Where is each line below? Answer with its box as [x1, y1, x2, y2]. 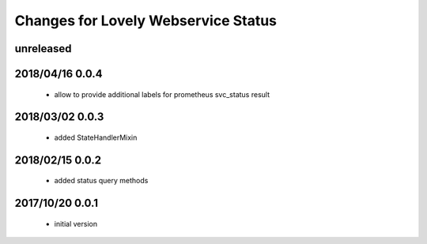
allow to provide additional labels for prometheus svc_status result [54, 89, 270, 99]
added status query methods [54, 176, 149, 186]
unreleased [14, 42, 72, 55]
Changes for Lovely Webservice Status [14, 12, 277, 29]
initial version [54, 219, 98, 228]
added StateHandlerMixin [54, 133, 138, 142]
